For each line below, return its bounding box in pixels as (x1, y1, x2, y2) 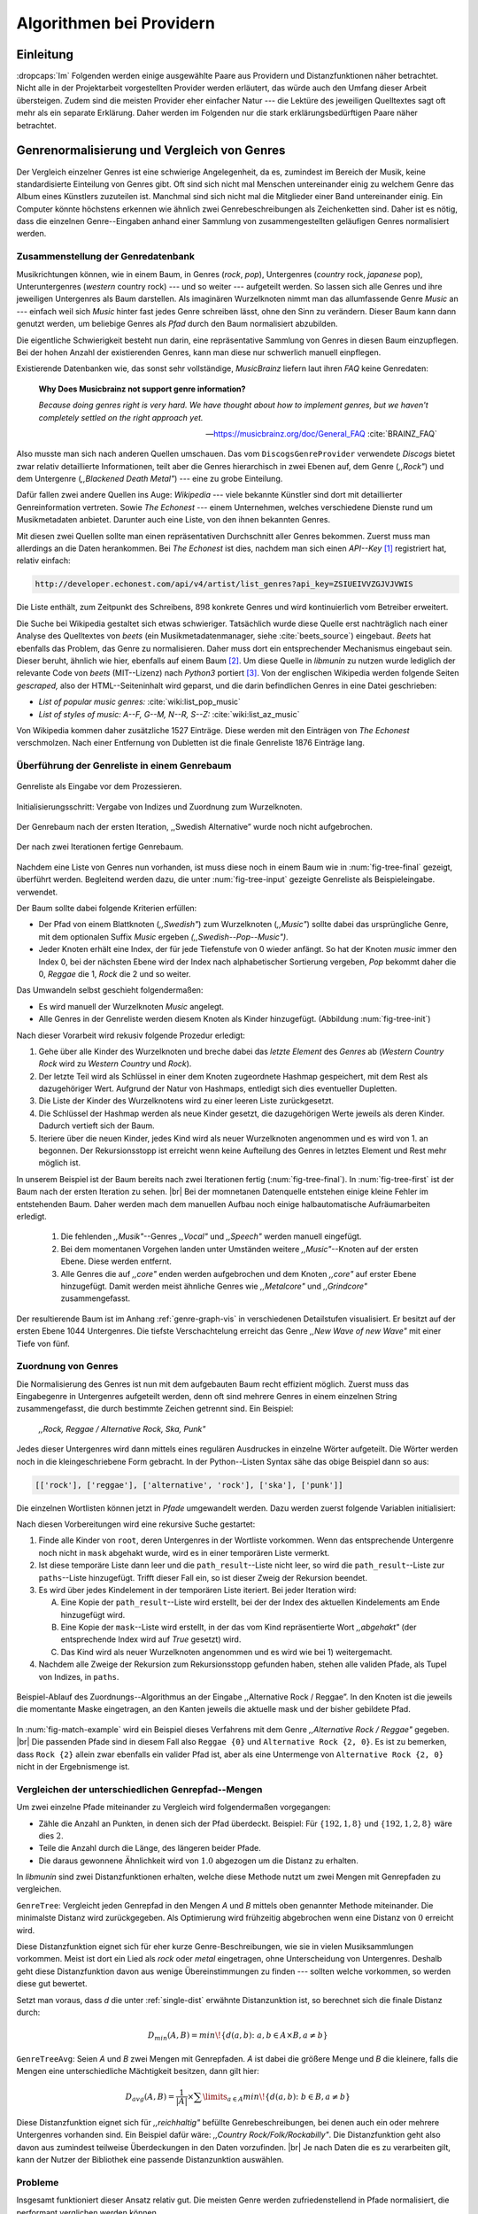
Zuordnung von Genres (16, 1360, 119, 1373)
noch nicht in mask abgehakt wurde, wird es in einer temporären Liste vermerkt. (38, 1547, 330, 1558)
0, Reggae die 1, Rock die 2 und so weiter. (38, 968, 191, 979)
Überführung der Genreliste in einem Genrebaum (16, 760, 232, 772)
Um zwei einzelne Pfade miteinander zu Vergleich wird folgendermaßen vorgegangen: (16, 1802, 331, 1813)
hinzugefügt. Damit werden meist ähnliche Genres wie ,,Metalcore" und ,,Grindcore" (60, 1281, 367, 1291)
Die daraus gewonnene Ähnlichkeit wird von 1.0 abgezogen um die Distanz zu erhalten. (38, 1855, 358, 1866)
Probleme (16, 2177, 59, 2189)
